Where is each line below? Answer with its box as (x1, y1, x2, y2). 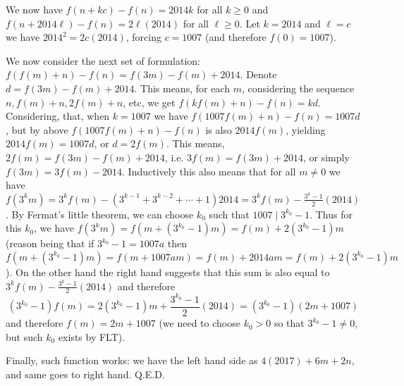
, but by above (6, 122, 68, 137)
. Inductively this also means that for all (122, 163, 296, 178)
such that (209, 206, 250, 221)
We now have (6, 2, 63, 16)
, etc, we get (123, 94, 176, 109)
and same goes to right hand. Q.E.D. (6, 366, 165, 381)
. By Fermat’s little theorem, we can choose (6, 206, 194, 221)
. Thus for (310, 206, 353, 221)
